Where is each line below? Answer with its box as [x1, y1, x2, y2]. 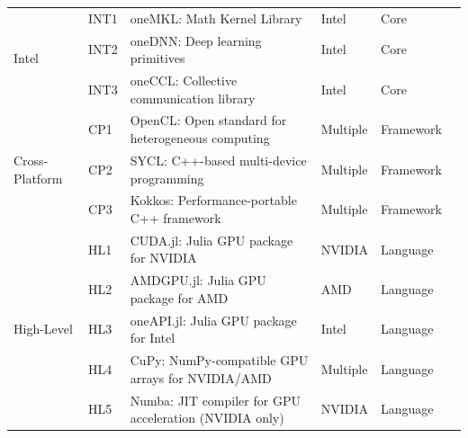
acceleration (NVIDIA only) [130, 408, 284, 427]
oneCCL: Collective [130, 71, 238, 90]
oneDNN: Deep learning [130, 31, 262, 49]
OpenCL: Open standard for [130, 111, 287, 130]
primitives [130, 49, 185, 67]
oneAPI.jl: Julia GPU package [130, 310, 297, 329]
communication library [130, 88, 256, 107]
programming [130, 168, 204, 187]
